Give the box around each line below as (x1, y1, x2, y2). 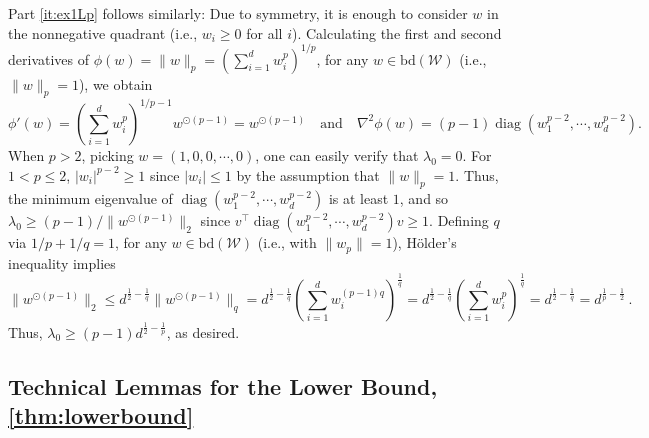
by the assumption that (236, 164, 380, 185)
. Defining (429, 210, 489, 231)
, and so (399, 188, 449, 209)
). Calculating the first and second (291, 22, 502, 43)
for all (246, 22, 283, 43)
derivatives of (8, 48, 90, 69)
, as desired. (166, 321, 240, 342)
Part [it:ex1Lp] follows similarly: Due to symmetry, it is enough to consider (8, 3, 468, 23)
